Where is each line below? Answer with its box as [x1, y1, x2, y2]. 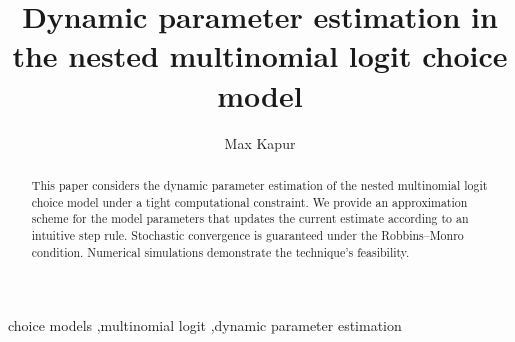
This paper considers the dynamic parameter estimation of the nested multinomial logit [31, 176, 488, 193]
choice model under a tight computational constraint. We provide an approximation [31, 193, 468, 210]
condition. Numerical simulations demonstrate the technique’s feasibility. [31, 243, 410, 260]
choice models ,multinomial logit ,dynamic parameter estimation [8, 315, 402, 336]
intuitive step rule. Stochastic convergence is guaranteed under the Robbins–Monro [31, 226, 464, 243]
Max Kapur [224, 132, 296, 153]
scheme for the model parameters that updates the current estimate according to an [31, 210, 469, 227]
